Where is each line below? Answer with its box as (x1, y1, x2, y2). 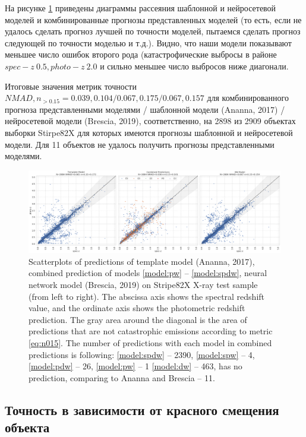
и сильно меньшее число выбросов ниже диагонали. (100, 59, 289, 72)
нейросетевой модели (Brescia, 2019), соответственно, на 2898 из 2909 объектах (5, 115, 296, 127)
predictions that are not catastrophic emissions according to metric (29, 325, 273, 337)
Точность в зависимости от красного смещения (5, 400, 279, 419)
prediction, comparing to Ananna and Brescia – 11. (29, 371, 215, 384)
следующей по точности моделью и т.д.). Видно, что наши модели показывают (5, 36, 292, 49)
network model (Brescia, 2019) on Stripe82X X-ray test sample (29, 278, 258, 291)
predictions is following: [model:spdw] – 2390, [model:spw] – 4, (29, 348, 255, 360)
